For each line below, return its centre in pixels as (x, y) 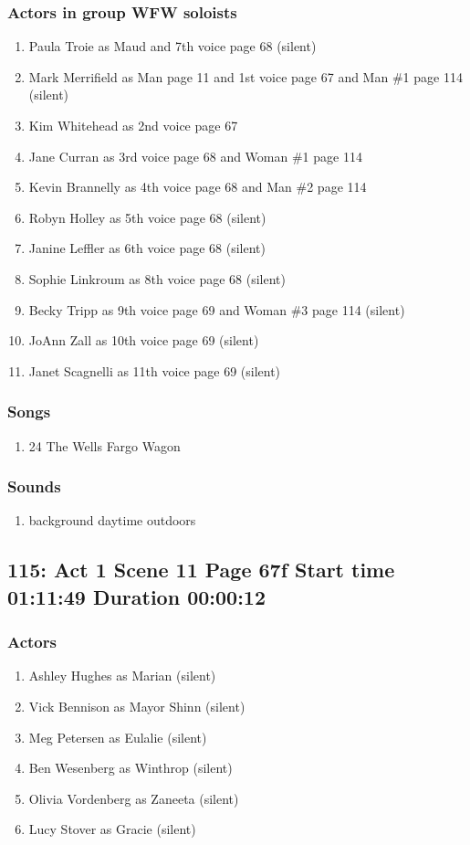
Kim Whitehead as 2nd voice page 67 (133, 125)
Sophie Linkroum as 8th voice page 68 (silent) (157, 278)
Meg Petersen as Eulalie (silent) (118, 737)
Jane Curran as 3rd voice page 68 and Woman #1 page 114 (195, 156)
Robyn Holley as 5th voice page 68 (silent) (147, 217)
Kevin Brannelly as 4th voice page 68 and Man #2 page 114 (198, 187)
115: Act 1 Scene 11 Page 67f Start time (201, 570)
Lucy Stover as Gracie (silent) (112, 829)
